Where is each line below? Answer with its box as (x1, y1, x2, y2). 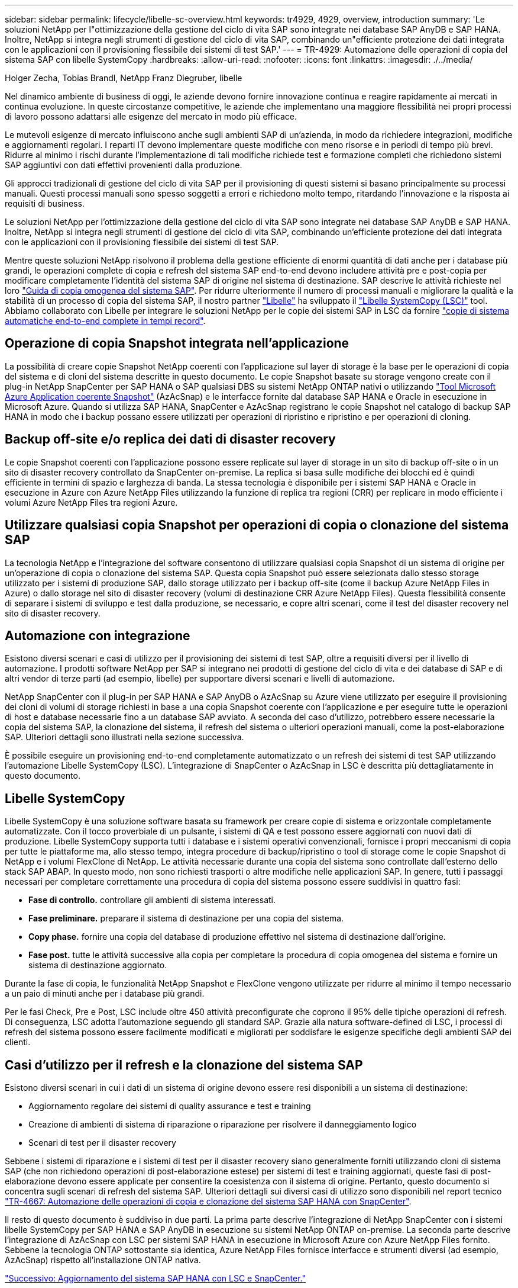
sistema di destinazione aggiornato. (28, 960, 167, 971)
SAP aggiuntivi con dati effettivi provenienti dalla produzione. (5, 160, 242, 170)
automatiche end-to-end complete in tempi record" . (5, 316, 206, 326)
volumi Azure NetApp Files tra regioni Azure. (5, 497, 178, 508)
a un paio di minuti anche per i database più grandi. (5, 988, 205, 999)
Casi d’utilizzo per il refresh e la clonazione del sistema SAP (5, 1057, 363, 1072)
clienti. (5, 1037, 31, 1048)
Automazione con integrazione (5, 628, 190, 643)
